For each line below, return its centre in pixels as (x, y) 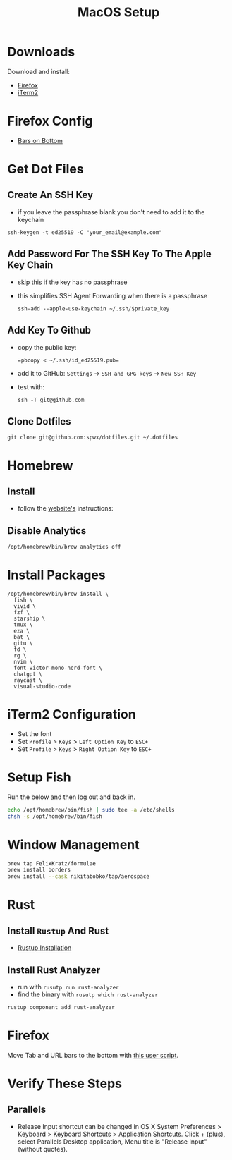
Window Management (73, 844)
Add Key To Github (49, 330)
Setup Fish (39, 777)
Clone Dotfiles (39, 421)
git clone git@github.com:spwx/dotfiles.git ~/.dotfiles (93, 438)
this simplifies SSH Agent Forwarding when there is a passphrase (112, 295)
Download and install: (39, 71)
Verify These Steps (65, 1083)
